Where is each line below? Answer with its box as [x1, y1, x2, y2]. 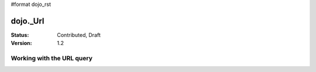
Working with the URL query [11, 54, 93, 63]
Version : [11, 40, 32, 47]
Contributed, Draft [57, 31, 101, 38]
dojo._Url [11, 16, 44, 26]
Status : [11, 31, 29, 38]
